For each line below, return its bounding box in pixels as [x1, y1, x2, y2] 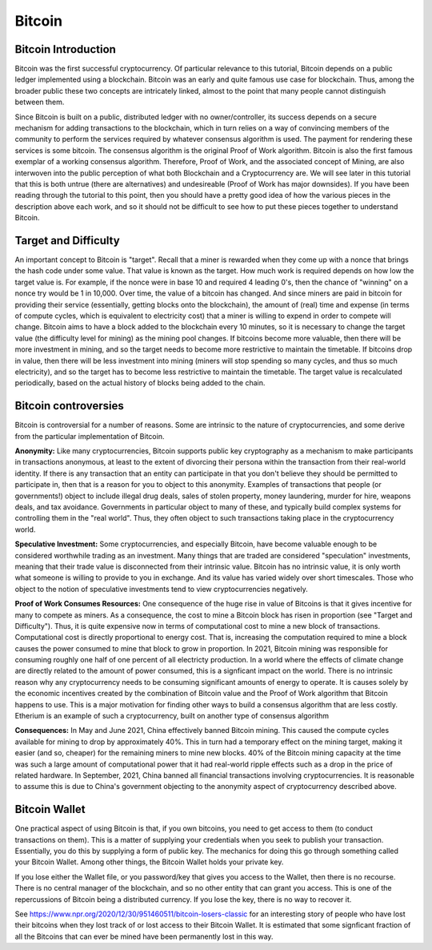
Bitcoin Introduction [14, 42, 116, 56]
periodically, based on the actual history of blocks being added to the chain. [14, 378, 266, 388]
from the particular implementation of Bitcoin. [14, 431, 165, 441]
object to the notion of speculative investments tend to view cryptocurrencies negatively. [14, 584, 308, 594]
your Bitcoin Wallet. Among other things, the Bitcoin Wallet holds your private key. [14, 857, 284, 867]
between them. [14, 97, 65, 107]
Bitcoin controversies [14, 399, 124, 413]
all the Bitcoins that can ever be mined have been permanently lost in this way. [14, 932, 274, 941]
